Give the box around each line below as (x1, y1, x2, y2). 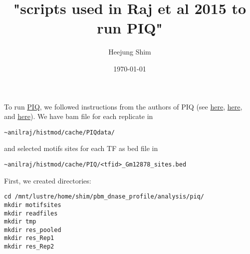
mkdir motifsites (4, 201, 61, 208)
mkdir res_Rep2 (4, 243, 54, 250)
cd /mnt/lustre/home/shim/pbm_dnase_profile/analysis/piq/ (4, 193, 204, 200)
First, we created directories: (4, 175, 91, 185)
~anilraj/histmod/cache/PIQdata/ (4, 128, 115, 136)
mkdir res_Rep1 (4, 234, 54, 242)
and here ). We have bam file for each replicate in (4, 111, 153, 121)
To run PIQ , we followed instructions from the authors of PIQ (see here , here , (4, 101, 243, 111)
